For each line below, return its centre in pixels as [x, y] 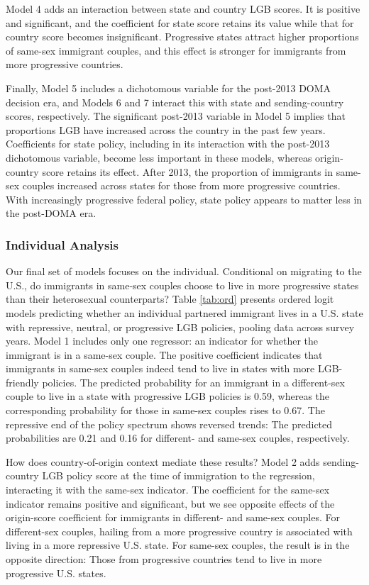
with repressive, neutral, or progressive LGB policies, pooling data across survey [180, 327]
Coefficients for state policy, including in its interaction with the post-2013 [168, 144]
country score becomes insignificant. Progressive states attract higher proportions [182, 37]
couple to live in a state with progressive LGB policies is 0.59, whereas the [168, 396]
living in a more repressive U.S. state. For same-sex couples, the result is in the [178, 545]
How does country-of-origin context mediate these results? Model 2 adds [163, 461]
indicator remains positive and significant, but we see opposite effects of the [170, 503]
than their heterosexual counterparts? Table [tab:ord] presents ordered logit [170, 299]
